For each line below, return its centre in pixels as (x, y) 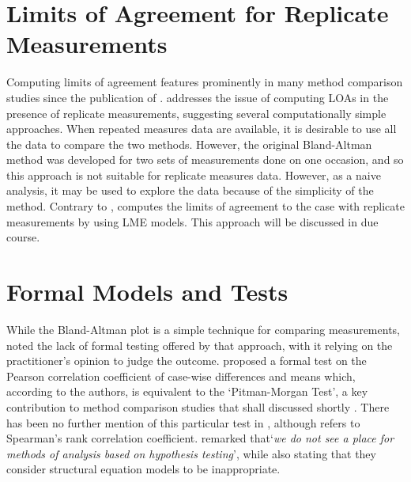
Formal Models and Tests (147, 292)
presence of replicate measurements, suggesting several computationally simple (196, 113)
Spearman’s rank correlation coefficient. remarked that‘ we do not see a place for (200, 438)
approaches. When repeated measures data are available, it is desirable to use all (202, 129)
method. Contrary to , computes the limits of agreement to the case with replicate (205, 206)
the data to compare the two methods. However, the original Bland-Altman (189, 144)
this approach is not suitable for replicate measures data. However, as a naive (194, 175)
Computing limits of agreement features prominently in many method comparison (205, 82)
